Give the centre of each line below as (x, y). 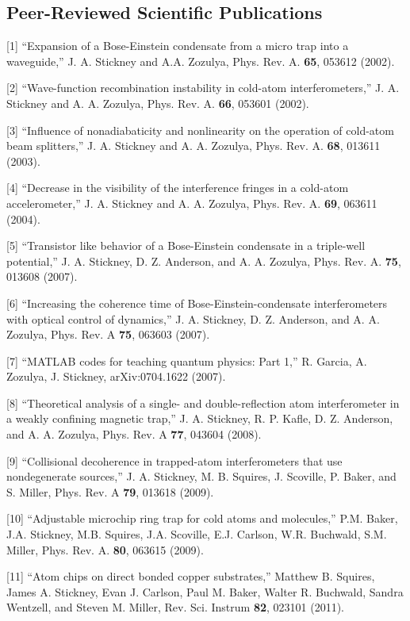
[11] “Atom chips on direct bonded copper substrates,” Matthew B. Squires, (191, 576)
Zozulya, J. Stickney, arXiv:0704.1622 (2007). (116, 376)
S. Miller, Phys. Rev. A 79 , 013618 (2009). (110, 491)
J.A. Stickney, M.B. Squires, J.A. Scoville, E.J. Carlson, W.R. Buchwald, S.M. (197, 534)
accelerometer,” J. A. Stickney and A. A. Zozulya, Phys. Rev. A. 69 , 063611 (192, 203)
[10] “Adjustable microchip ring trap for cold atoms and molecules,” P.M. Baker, (202, 518)
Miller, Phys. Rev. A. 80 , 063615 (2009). (105, 549)
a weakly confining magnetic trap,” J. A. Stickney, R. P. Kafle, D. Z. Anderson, (200, 418)
